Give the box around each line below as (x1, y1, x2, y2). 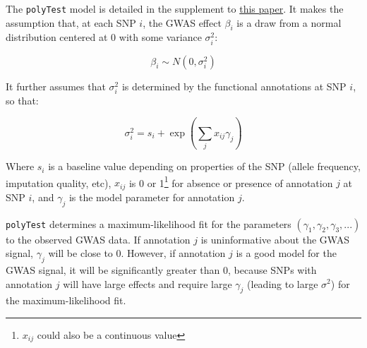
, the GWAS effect (143, 15, 222, 30)
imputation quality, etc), (6, 175, 112, 190)
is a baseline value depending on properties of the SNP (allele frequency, (48, 159, 361, 174)
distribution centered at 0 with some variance (6, 30, 202, 44)
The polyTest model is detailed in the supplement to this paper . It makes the (6, 1, 344, 16)
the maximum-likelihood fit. (6, 293, 126, 308)
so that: (6, 92, 39, 107)
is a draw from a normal (236, 15, 342, 30)
